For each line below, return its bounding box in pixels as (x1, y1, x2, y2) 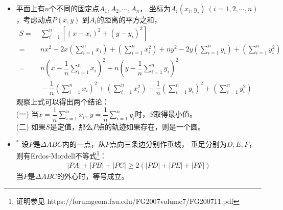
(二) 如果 (16, 121, 46, 132)
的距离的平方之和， (97, 14, 161, 24)
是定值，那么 (50, 121, 93, 132)
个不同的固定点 (49, 3, 100, 13)
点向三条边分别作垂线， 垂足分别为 (109, 138, 227, 149)
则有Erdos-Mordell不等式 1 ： (16, 149, 107, 161)
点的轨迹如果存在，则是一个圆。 (97, 121, 205, 132)
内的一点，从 (62, 138, 105, 149)
